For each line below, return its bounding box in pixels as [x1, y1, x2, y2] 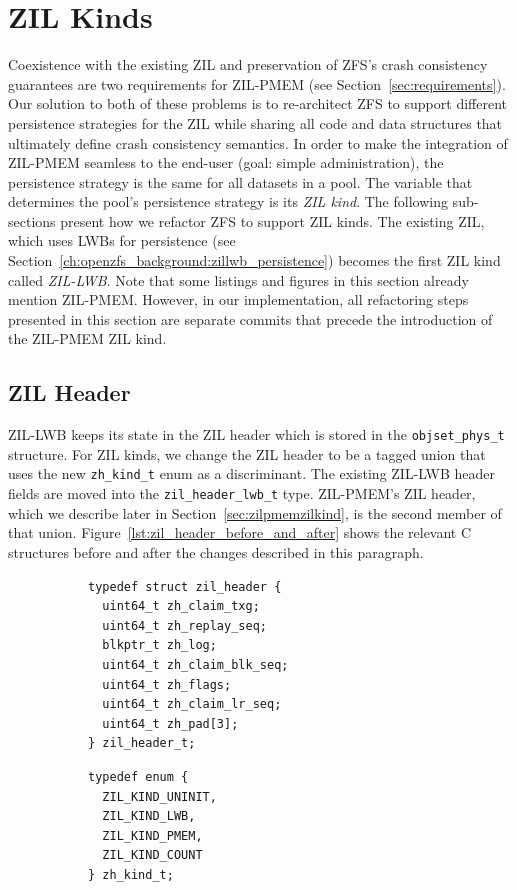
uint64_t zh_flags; [102, 677, 232, 692]
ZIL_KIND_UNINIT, [102, 789, 217, 804]
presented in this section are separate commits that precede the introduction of [8, 308, 493, 329]
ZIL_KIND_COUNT [102, 848, 203, 863]
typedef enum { [88, 769, 189, 784]
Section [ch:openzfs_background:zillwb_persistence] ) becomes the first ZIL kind [8, 250, 501, 271]
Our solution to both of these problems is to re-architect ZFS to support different [8, 93, 507, 114]
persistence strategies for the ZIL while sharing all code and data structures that [8, 112, 503, 133]
